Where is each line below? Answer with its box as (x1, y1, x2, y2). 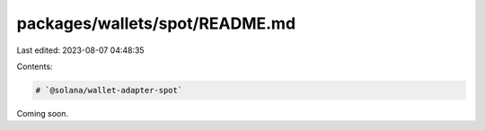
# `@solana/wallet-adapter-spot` (35, 85, 183, 95)
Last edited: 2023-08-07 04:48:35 (16, 45, 145, 56)
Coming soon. (16, 108, 69, 118)
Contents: (16, 61, 53, 72)
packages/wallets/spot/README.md (16, 13, 296, 33)
